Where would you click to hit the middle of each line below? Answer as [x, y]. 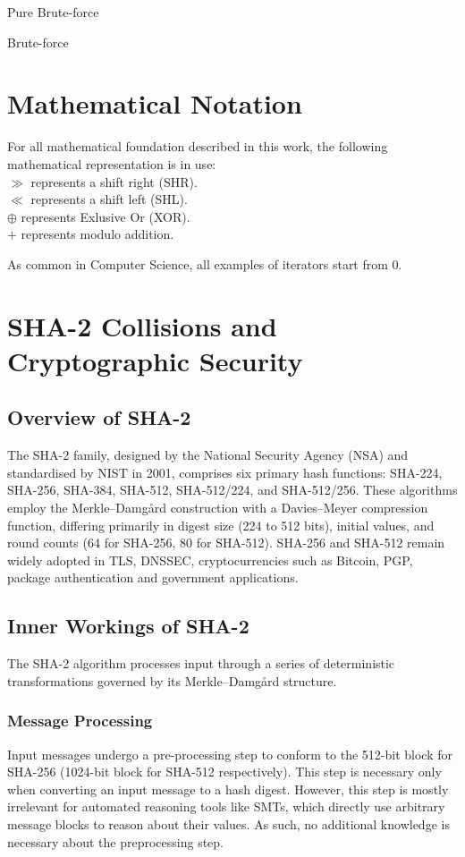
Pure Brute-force [53, 12]
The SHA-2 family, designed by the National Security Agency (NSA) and [208, 455]
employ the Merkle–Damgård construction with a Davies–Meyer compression [218, 508]
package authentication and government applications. [153, 577]
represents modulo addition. [97, 234]
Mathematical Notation [155, 103]
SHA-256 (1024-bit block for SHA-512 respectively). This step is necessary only [224, 772]
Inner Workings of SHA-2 [128, 626]
